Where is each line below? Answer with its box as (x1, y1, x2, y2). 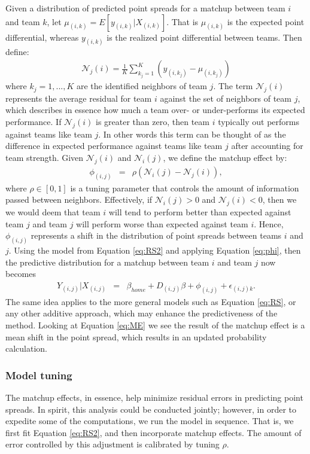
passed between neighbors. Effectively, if (5, 193, 153, 206)
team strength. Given (5, 151, 84, 164)
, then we (262, 193, 297, 206)
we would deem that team (5, 206, 101, 218)
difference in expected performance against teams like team (5, 139, 223, 152)
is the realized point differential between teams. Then (107, 31, 302, 43)
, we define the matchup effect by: (163, 151, 287, 164)
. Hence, (254, 217, 284, 230)
